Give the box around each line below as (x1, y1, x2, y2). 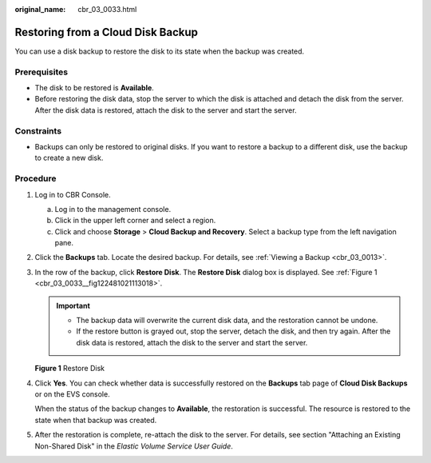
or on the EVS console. (34, 389, 111, 399)
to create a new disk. (34, 153, 104, 163)
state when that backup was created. (34, 415, 157, 425)
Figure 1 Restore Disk (34, 364, 105, 373)
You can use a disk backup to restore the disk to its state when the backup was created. (14, 46, 305, 56)
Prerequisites (14, 66, 68, 78)
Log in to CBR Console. (34, 190, 111, 199)
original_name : (14, 5, 66, 14)
